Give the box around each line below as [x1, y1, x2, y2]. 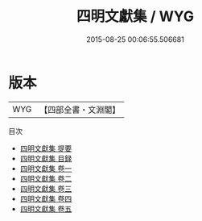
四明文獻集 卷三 [19, 183, 72, 194]
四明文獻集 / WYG [76, 7, 195, 26]
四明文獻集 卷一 [19, 163, 72, 173]
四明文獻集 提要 [19, 143, 72, 153]
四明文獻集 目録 [19, 153, 72, 163]
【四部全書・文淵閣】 [39, 104, 121, 115]
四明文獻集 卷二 [19, 173, 72, 183]
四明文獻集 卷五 [19, 203, 72, 214]
